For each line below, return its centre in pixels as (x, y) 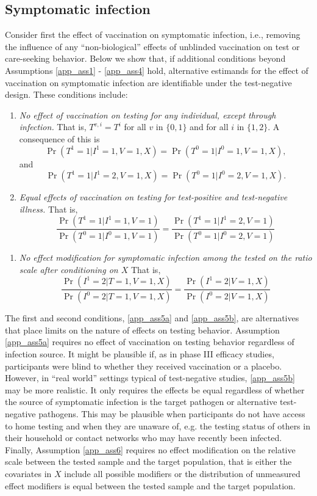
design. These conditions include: (66, 94)
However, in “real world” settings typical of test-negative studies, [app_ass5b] (150, 378)
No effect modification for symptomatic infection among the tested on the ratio (166, 257)
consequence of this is (59, 138)
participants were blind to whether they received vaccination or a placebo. (144, 366)
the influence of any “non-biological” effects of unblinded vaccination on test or (152, 46)
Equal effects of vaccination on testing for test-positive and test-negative (153, 197)
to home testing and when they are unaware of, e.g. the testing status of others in (158, 425)
